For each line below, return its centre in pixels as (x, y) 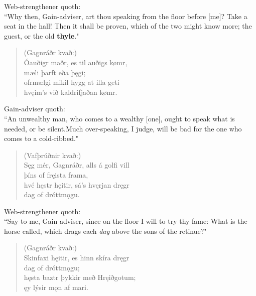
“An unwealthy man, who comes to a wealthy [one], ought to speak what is (119, 118)
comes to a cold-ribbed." (41, 138)
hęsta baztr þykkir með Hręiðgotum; (80, 277)
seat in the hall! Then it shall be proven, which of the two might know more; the (128, 26)
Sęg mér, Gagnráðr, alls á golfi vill (77, 165)
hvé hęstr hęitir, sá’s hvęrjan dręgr (77, 184)
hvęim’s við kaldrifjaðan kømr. (71, 92)
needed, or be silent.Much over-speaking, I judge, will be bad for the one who (123, 128)
